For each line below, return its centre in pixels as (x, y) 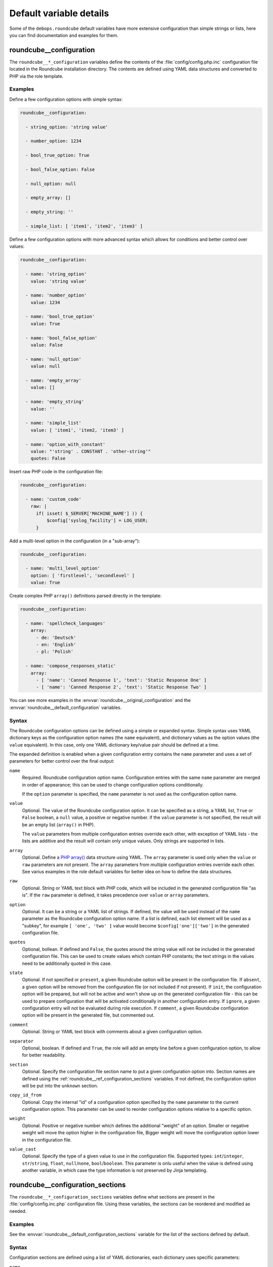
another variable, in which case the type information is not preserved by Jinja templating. (115, 1170)
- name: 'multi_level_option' (63, 568)
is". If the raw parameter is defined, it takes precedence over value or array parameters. (116, 895)
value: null (45, 366)
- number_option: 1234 (54, 141)
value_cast (23, 1149)
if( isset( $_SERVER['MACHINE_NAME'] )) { (89, 513)
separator (21, 1041)
